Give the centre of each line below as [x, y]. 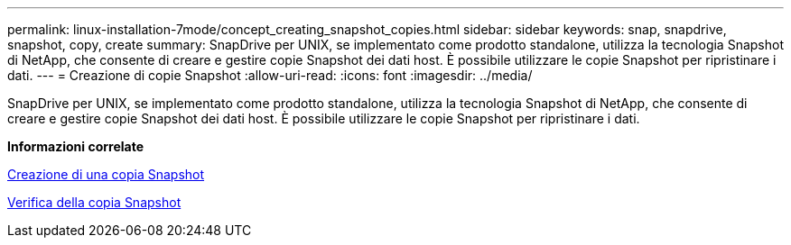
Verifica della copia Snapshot [94, 202]
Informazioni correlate [76, 146]
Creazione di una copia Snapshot [106, 174]
